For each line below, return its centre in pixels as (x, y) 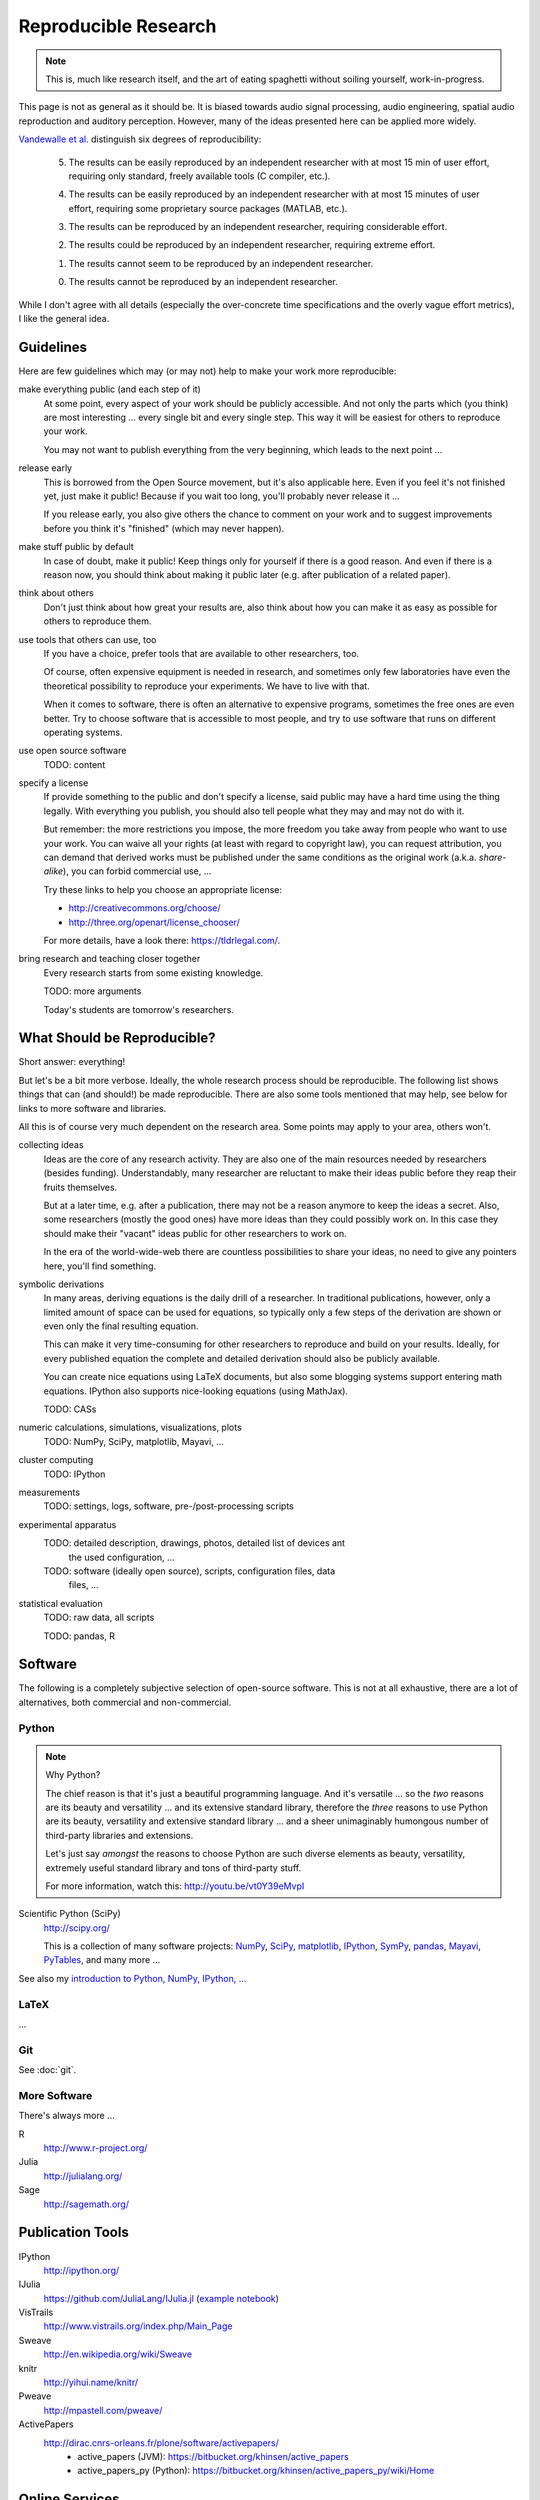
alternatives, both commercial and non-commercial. (125, 1702)
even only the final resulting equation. (121, 1326)
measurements (49, 1492)
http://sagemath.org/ (86, 2204)
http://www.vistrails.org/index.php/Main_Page (138, 2326)
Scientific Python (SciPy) (70, 1914)
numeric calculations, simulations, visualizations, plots (130, 1427)
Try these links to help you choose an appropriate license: (163, 889)
